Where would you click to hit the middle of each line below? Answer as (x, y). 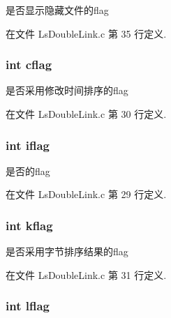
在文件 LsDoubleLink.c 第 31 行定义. (86, 274)
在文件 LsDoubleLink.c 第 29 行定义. (86, 194)
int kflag (29, 225)
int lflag (28, 306)
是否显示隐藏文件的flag (57, 10)
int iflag (28, 145)
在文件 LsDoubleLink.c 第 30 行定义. (86, 114)
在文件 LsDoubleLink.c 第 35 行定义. (86, 33)
